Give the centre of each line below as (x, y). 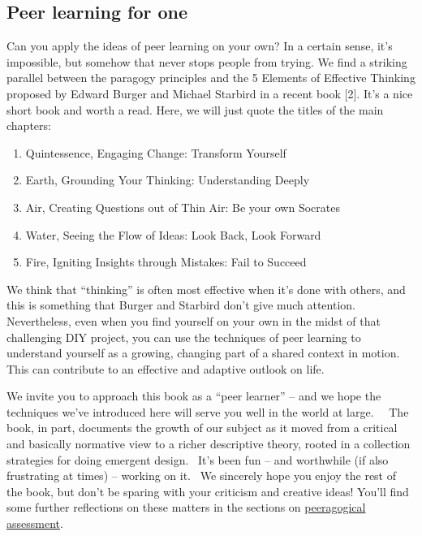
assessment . (35, 523)
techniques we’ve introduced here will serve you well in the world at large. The (208, 411)
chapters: (29, 125)
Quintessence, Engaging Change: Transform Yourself (156, 152)
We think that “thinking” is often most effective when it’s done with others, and (206, 289)
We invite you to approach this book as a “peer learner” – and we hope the (194, 396)
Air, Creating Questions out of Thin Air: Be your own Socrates (183, 207)
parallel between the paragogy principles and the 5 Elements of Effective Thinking (211, 78)
